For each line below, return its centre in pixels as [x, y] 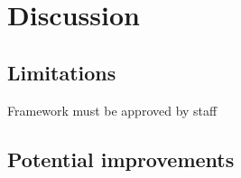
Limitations [62, 72]
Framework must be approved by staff [112, 110]
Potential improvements [121, 159]
